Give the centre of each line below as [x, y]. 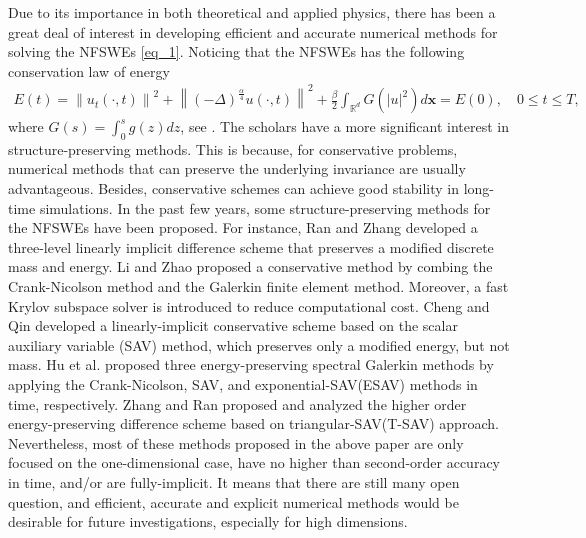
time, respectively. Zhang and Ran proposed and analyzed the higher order [237, 403]
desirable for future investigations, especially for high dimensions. [208, 521]
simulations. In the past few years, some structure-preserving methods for [265, 207]
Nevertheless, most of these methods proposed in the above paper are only [236, 442]
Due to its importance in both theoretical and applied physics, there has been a [252, 12]
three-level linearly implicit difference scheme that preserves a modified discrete [251, 246]
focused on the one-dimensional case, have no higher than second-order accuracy [254, 462]
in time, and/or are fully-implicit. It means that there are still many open [234, 481]
